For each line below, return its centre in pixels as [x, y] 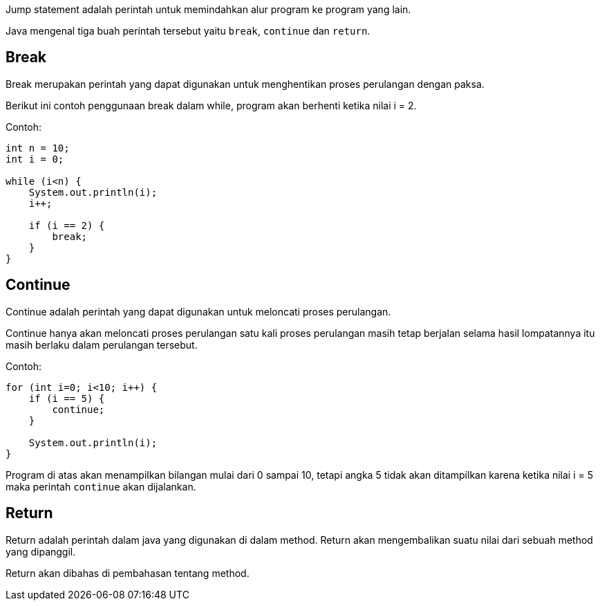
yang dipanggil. [41, 551]
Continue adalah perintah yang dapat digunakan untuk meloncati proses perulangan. [198, 311]
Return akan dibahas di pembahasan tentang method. [128, 573]
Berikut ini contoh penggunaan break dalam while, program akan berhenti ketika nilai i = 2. [211, 105]
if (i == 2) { [67, 225]
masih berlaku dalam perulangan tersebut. [102, 345]
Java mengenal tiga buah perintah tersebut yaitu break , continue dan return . [188, 31]
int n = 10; [38, 148]
